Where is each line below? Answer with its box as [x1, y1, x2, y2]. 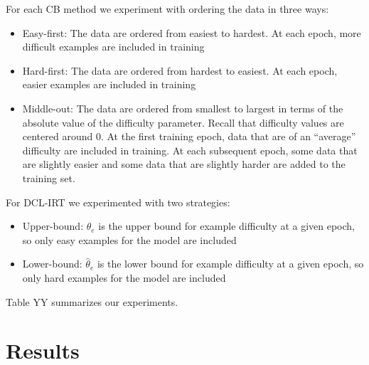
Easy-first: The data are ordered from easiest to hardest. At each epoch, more [22, 25, 361, 40]
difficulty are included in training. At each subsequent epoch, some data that [22, 142, 358, 157]
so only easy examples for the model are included [22, 232, 237, 247]
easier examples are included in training [22, 77, 196, 92]
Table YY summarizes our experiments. [6, 294, 178, 309]
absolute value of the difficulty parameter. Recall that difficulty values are [22, 115, 344, 129]
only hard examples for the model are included [22, 270, 226, 285]
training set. [22, 170, 75, 185]
